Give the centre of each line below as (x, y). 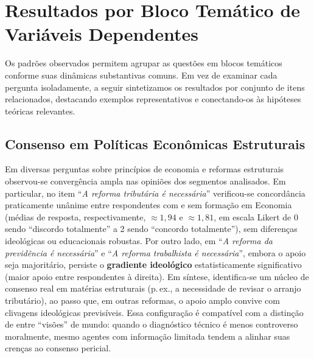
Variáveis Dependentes (102, 34)
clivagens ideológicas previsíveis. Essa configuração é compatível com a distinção (154, 312)
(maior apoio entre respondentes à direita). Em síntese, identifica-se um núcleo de (157, 276)
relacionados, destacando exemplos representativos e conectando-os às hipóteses (153, 99)
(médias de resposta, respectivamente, (75, 216)
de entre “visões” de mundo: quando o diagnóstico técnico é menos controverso (152, 324)
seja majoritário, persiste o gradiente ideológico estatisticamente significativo (153, 265)
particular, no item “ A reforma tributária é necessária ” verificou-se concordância (155, 193)
